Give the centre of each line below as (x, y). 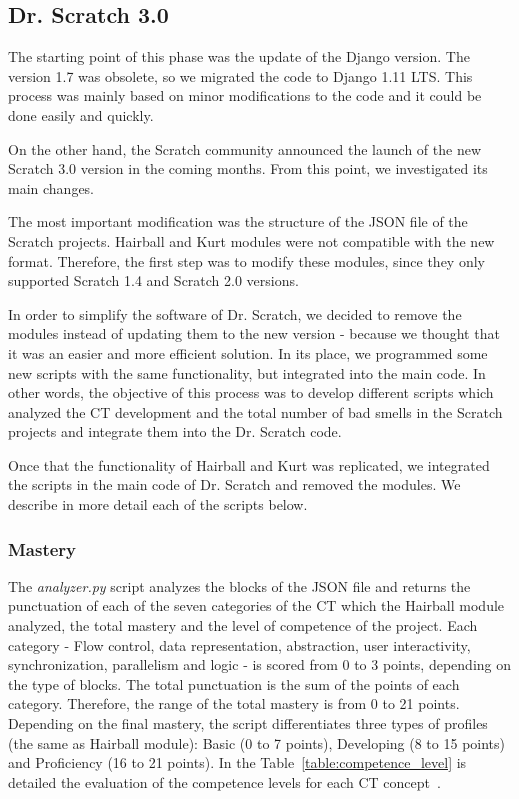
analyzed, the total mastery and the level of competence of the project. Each (243, 625)
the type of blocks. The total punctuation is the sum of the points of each (234, 683)
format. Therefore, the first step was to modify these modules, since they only (246, 260)
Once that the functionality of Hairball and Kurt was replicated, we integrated (249, 464)
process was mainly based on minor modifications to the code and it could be (245, 95)
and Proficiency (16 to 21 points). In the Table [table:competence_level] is (237, 762)
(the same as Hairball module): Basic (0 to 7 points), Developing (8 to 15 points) (257, 742)
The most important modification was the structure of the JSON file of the (238, 221)
